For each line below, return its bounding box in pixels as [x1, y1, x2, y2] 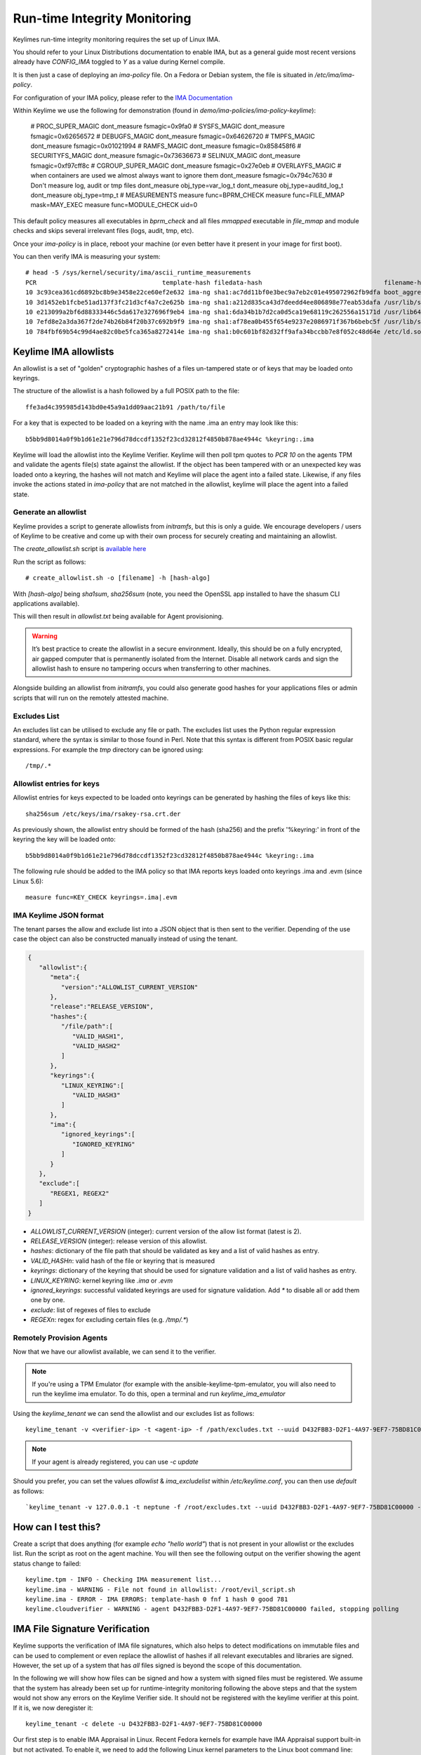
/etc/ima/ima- [314, 70, 355, 79]
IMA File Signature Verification [13, 1623, 150, 1635]
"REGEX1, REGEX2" [50, 1189, 110, 1197]
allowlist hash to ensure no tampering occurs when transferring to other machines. [32, 664, 272, 673]
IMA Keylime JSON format [13, 910, 105, 920]
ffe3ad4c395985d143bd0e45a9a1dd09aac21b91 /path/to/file [25, 403, 226, 411]
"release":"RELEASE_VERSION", [50, 1002, 154, 1011]
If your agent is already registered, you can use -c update [32, 1457, 199, 1466]
